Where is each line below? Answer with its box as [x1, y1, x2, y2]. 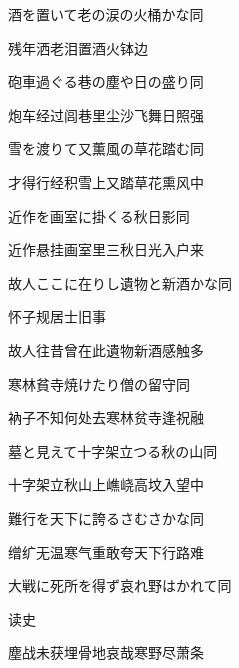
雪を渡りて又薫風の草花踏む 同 [8, 138, 204, 159]
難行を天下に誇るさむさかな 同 [8, 507, 204, 528]
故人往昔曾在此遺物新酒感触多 [8, 339, 204, 360]
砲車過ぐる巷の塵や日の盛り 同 [8, 71, 204, 92]
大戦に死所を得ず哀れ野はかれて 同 [8, 575, 232, 596]
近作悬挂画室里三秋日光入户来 [8, 239, 204, 260]
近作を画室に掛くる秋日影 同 [8, 205, 190, 226]
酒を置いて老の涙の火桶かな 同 [8, 4, 204, 24]
